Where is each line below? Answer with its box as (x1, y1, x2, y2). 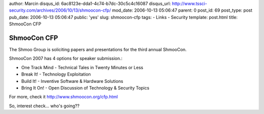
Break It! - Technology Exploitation (21, 71, 91, 77)
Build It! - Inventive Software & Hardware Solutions (21, 78, 123, 84)
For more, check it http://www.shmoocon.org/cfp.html (9, 94, 118, 100)
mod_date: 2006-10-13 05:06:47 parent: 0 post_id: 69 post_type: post (111, 7, 253, 13)
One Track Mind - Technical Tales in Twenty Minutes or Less (21, 64, 144, 70)
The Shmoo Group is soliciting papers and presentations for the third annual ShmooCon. (9, 47, 187, 53)
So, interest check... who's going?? (9, 103, 80, 109)
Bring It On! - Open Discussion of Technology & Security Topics (21, 85, 150, 91)
